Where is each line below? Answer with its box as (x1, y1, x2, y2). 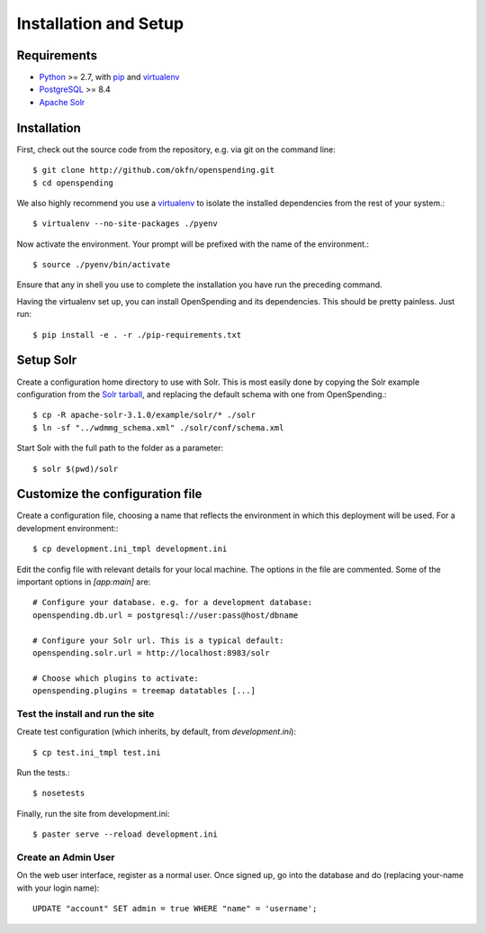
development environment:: (16, 522, 119, 533)
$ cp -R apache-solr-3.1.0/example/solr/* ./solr (32, 410, 256, 421)
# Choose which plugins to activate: (32, 673, 200, 684)
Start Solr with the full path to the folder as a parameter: (16, 442, 224, 454)
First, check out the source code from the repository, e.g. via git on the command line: (16, 144, 337, 155)
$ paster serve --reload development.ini (32, 829, 218, 839)
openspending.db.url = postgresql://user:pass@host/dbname (32, 610, 299, 620)
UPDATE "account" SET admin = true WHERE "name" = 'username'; (32, 903, 318, 914)
